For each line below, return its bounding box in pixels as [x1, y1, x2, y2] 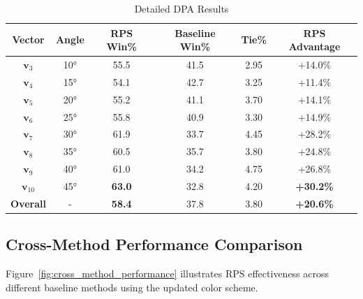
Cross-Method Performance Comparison [6, 233, 303, 255]
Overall [10, 196, 46, 210]
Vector [12, 32, 45, 47]
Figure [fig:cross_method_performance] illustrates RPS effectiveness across [6, 266, 329, 281]
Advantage [288, 39, 341, 54]
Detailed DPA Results [134, 1, 229, 15]
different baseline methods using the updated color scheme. [6, 279, 258, 294]
